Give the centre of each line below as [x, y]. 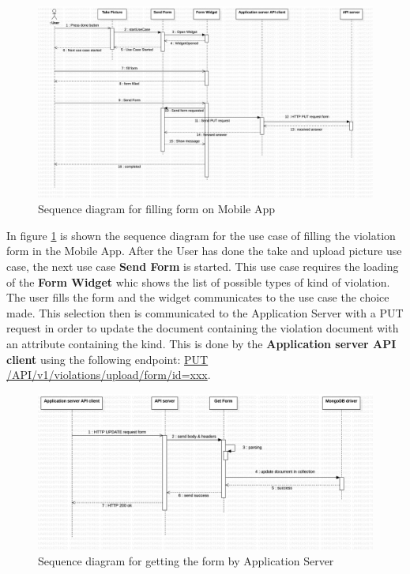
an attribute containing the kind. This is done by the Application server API [201, 343]
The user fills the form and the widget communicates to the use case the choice [198, 297]
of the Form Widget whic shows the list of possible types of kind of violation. [198, 281]
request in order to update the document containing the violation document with [203, 328]
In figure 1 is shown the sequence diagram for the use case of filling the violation [201, 235]
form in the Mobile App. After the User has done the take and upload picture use [204, 251]
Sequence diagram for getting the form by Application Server [186, 561]
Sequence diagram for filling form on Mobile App [156, 209]
